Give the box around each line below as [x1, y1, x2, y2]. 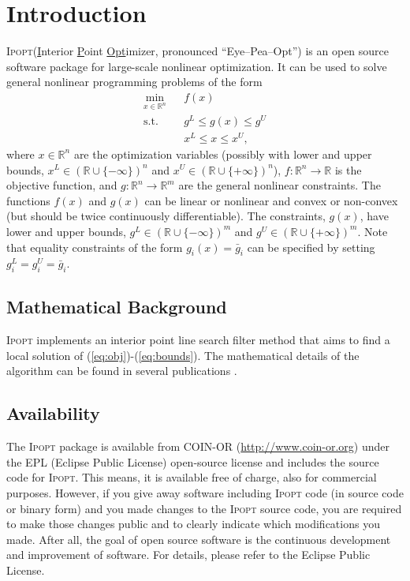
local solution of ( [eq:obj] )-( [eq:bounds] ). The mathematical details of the [6, 347, 360, 363]
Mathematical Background [6, 294, 227, 319]
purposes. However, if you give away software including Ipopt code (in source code [6, 485, 404, 501]
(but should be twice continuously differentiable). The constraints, [6, 208, 326, 224]
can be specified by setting [247, 238, 375, 255]
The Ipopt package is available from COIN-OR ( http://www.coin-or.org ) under [6, 438, 390, 455]
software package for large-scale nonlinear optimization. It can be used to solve [6, 58, 387, 74]
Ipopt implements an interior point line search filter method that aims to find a [6, 332, 390, 348]
